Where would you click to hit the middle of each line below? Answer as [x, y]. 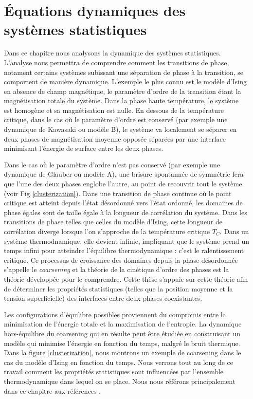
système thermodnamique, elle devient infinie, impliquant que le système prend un [126, 241]
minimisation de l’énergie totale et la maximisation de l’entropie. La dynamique [123, 324]
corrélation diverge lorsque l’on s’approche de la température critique [107, 231]
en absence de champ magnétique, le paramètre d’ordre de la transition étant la [123, 91]
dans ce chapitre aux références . [52, 390]
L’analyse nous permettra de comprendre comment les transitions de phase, [117, 62]
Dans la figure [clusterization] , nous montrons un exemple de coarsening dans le [123, 353]
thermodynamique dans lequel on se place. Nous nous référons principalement [120, 381]
